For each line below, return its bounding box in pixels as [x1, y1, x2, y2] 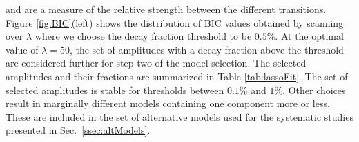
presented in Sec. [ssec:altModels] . [6, 123, 151, 137]
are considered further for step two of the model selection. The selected [6, 56, 307, 70]
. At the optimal [275, 29, 344, 43]
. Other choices [282, 82, 346, 97]
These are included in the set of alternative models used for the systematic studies [6, 109, 353, 123]
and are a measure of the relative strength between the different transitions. [6, 2, 327, 16]
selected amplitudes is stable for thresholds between [6, 82, 224, 97]
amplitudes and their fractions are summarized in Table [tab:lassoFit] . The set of [6, 69, 348, 83]
